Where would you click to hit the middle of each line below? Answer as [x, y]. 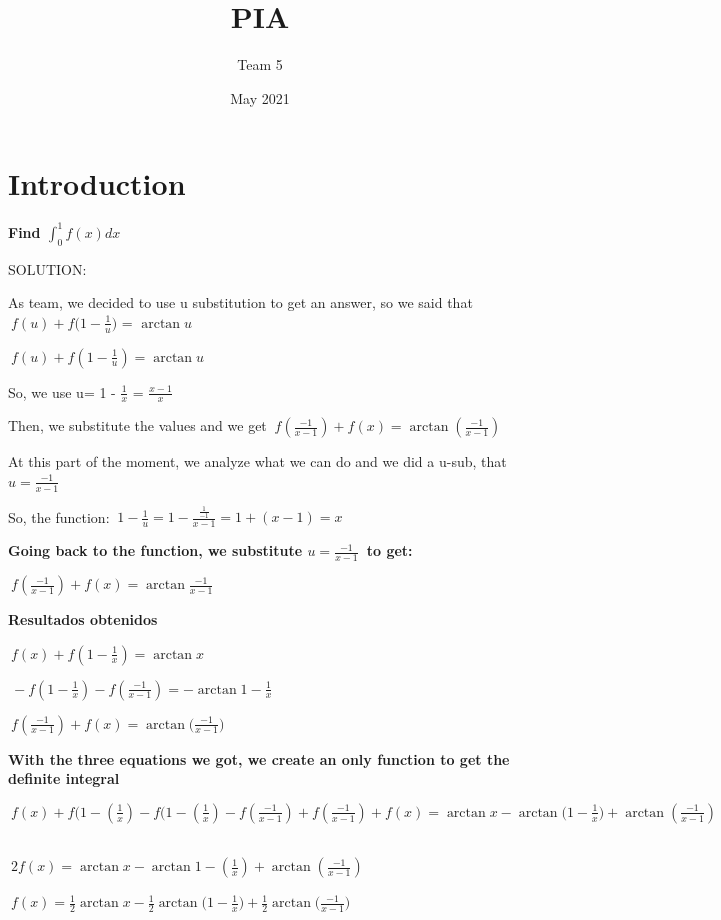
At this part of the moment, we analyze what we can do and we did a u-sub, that [257, 461]
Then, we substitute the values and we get [137, 425]
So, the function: [59, 516]
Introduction [97, 183]
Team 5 [260, 64]
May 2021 [260, 97]
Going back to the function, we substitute [155, 550]
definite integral [64, 778]
